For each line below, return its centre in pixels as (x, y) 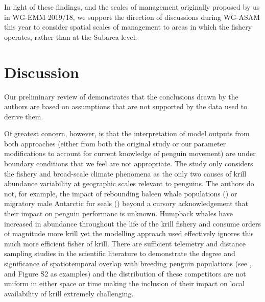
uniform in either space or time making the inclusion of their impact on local (124, 283)
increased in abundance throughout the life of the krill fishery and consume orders (133, 223)
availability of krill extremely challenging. (69, 293)
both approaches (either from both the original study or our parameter (115, 143)
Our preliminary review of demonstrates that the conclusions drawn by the (121, 96)
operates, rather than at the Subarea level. (71, 36)
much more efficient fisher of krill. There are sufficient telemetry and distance (125, 243)
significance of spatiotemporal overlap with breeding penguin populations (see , (128, 263)
